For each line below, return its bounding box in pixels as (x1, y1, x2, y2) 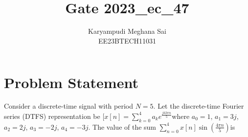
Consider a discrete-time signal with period (4, 101, 134, 111)
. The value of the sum (88, 121, 157, 132)
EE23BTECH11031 (98, 35, 157, 46)
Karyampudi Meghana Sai (88, 26, 166, 36)
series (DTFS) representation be (4, 111, 100, 121)
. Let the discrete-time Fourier (153, 101, 244, 111)
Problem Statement (4, 72, 138, 92)
